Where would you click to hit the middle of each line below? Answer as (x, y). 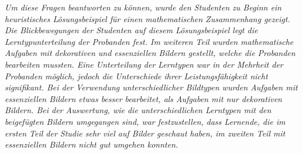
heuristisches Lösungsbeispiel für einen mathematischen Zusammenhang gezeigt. (147, 18)
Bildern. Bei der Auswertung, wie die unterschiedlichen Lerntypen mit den (138, 110)
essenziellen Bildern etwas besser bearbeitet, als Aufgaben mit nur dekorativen (144, 98)
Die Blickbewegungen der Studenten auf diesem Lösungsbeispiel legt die (131, 30)
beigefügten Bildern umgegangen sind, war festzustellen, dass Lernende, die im (145, 121)
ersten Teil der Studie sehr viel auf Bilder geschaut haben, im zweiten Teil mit (145, 133)
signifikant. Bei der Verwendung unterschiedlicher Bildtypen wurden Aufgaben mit (151, 87)
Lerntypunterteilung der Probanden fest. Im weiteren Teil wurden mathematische (149, 41)
